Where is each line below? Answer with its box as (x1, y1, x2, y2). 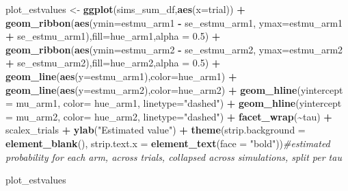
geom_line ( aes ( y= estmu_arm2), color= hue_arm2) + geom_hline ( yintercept (5, 82, 343, 97)
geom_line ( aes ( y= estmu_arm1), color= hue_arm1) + (5, 68, 237, 83)
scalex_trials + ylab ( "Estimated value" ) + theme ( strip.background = (5, 123, 306, 137)
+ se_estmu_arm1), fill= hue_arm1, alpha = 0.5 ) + (5, 29, 221, 43)
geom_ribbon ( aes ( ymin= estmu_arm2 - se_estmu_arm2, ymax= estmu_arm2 (5, 42, 343, 56)
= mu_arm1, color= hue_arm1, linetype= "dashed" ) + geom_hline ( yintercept (5, 96, 342, 110)
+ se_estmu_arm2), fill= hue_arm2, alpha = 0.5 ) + (5, 55, 221, 70)
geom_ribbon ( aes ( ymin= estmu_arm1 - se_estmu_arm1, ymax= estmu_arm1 (5, 15, 343, 29)
